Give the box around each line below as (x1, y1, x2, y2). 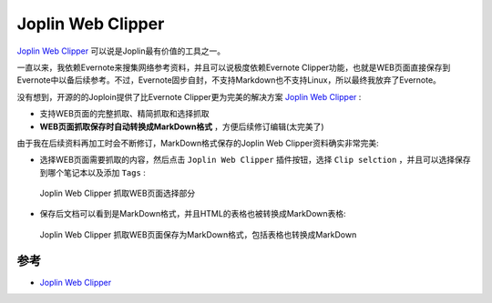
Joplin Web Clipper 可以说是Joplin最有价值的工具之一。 (16, 45, 226, 56)
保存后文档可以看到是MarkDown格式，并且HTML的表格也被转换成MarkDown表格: (39, 208, 346, 219)
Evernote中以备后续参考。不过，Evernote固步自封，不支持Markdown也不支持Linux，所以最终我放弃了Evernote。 (16, 75, 442, 86)
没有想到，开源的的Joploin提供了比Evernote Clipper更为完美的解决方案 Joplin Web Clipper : (16, 91, 362, 102)
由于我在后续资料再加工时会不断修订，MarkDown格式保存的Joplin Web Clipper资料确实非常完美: (16, 137, 379, 148)
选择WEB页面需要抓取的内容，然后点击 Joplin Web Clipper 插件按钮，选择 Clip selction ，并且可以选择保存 (39, 155, 471, 166)
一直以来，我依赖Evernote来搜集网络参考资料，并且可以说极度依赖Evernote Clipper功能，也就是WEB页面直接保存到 (16, 62, 451, 73)
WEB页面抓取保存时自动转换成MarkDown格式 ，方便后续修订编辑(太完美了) (39, 121, 324, 132)
